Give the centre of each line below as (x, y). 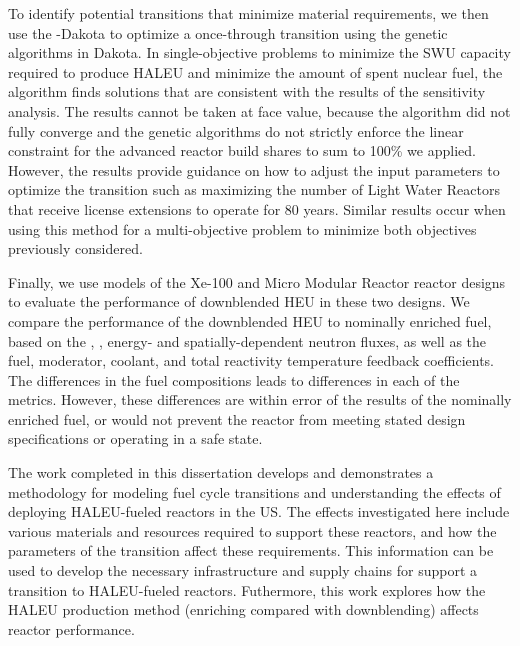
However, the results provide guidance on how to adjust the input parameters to (254, 169)
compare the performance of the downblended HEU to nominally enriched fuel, (250, 320)
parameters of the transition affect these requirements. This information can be (251, 550)
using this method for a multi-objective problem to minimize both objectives (242, 228)
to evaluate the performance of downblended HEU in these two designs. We (239, 301)
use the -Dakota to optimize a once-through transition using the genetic (228, 32)
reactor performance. (71, 628)
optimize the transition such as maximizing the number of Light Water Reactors (254, 189)
